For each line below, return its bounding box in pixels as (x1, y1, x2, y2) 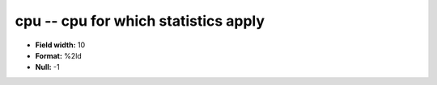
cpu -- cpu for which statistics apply (15, 12, 265, 30)
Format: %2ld (35, 51, 83, 60)
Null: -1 (35, 63, 60, 72)
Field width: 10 (35, 40, 86, 50)
